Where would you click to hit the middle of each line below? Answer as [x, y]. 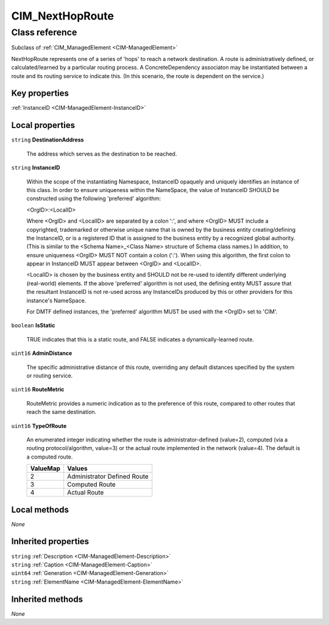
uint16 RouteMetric [38, 390]
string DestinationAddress [48, 140]
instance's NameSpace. [56, 300]
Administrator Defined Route [108, 477]
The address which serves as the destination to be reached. [102, 154]
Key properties [40, 94]
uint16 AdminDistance [42, 353]
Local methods [40, 509]
